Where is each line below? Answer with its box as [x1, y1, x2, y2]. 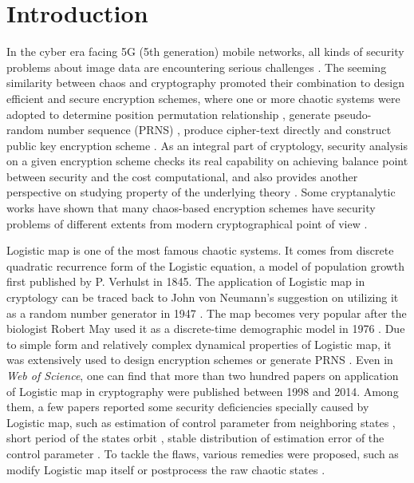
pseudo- [333, 105, 372, 122]
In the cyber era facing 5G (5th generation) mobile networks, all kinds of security [6, 43, 404, 60]
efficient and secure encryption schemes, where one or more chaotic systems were [6, 89, 400, 106]
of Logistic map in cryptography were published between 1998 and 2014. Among [6, 382, 399, 399]
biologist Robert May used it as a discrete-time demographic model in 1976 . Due [6, 320, 405, 337]
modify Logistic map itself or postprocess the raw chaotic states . [6, 461, 325, 477]
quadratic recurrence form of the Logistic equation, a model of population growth [6, 257, 405, 274]
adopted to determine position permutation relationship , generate [6, 105, 330, 122]
